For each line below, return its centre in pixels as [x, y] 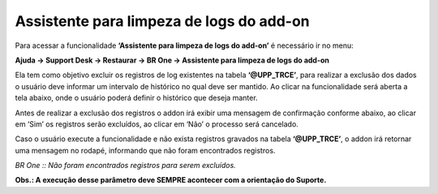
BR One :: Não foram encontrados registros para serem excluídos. [126, 166]
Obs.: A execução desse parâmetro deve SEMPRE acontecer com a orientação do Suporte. [171, 180]
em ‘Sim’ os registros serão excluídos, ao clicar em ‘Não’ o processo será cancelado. [157, 124]
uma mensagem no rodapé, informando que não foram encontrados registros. [145, 150]
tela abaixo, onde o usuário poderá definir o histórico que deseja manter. [137, 98]
